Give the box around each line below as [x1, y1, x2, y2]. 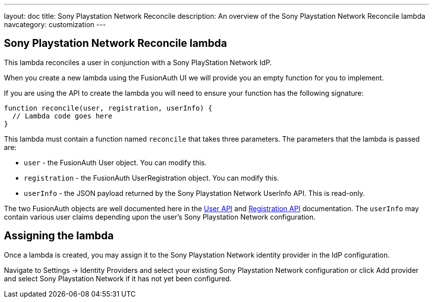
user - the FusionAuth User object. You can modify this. [24, 158, 207, 167]
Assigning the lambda [4, 229, 114, 242]
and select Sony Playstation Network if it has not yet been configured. [4, 274, 232, 283]
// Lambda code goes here [12, 112, 113, 120]
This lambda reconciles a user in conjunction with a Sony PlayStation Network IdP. [4, 58, 272, 67]
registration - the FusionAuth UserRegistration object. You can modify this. [24, 173, 279, 182]
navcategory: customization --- [4, 20, 106, 29]
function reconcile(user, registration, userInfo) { [4, 104, 213, 112]
